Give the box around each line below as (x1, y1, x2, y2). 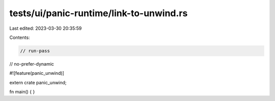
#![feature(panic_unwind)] (9, 70, 65, 76)
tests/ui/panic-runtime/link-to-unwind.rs (9, 8, 188, 19)
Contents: (9, 34, 30, 40)
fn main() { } (9, 89, 35, 95)
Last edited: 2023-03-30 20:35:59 (9, 25, 82, 31)
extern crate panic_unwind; (9, 79, 67, 85)
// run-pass (20, 48, 50, 54)
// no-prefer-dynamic (9, 61, 54, 67)
